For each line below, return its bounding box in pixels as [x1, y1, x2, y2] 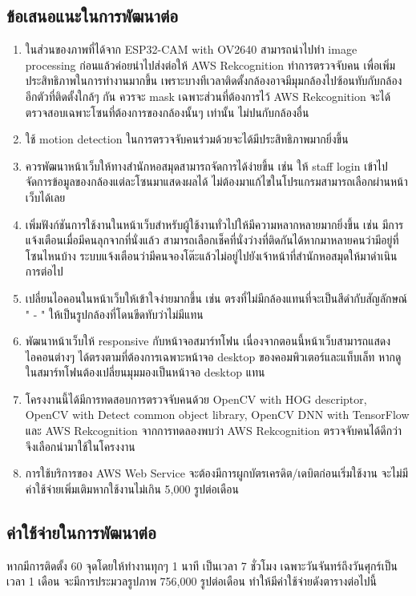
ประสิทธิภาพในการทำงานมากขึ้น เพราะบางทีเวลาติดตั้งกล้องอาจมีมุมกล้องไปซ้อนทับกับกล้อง [25, 72, 402, 89]
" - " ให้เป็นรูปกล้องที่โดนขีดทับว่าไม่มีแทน [25, 305, 204, 322]
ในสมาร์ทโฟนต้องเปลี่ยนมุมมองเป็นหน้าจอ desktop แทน [25, 364, 265, 381]
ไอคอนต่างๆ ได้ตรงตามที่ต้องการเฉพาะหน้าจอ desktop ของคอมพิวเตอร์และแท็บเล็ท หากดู [25, 348, 402, 364]
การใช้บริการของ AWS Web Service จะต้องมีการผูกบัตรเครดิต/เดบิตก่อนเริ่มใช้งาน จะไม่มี [25, 465, 409, 481]
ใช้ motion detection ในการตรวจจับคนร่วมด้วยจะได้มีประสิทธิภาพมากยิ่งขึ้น [25, 131, 349, 147]
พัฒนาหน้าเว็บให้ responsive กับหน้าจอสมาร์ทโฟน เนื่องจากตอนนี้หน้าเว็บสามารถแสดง [25, 332, 391, 349]
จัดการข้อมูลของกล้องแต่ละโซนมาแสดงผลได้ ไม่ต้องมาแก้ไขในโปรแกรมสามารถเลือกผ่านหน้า [25, 173, 408, 190]
